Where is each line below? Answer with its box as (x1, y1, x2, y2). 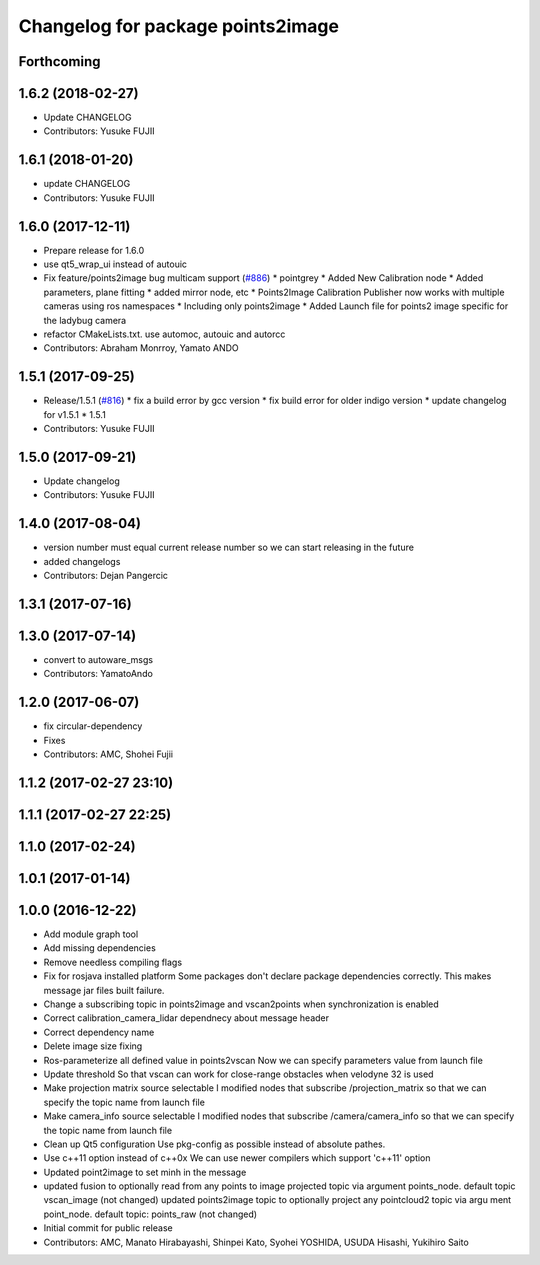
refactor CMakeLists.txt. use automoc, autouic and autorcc (43, 328, 286, 340)
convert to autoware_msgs (43, 654, 154, 665)
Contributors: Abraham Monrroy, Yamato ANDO (43, 342, 239, 354)
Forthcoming (18, 53, 101, 70)
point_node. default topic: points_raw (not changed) (43, 1208, 258, 1220)
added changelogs (43, 555, 121, 567)
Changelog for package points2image (18, 15, 340, 37)
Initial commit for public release (43, 1222, 174, 1234)
